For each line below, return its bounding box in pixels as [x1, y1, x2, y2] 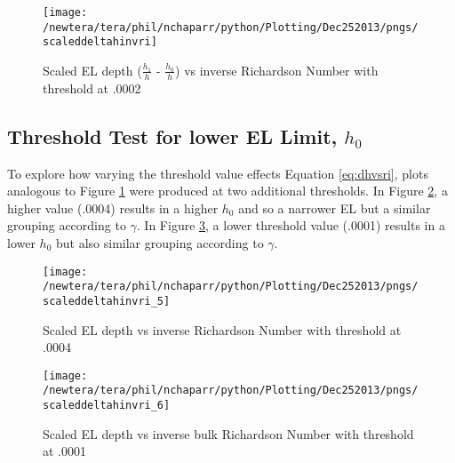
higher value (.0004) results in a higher [7, 198, 219, 217]
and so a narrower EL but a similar [238, 198, 431, 217]
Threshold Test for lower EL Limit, [7, 122, 338, 149]
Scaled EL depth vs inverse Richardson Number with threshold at [43, 320, 402, 339]
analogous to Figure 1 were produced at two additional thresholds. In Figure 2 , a [7, 181, 448, 200]
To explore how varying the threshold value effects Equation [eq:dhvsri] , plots [7, 164, 428, 182]
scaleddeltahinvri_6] [43, 399, 171, 412]
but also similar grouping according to [56, 233, 264, 251]
